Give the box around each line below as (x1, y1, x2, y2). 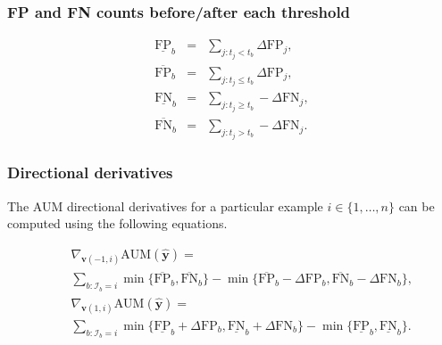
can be (398, 196, 435, 215)
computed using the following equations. (7, 214, 228, 233)
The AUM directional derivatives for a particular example (7, 196, 323, 215)
